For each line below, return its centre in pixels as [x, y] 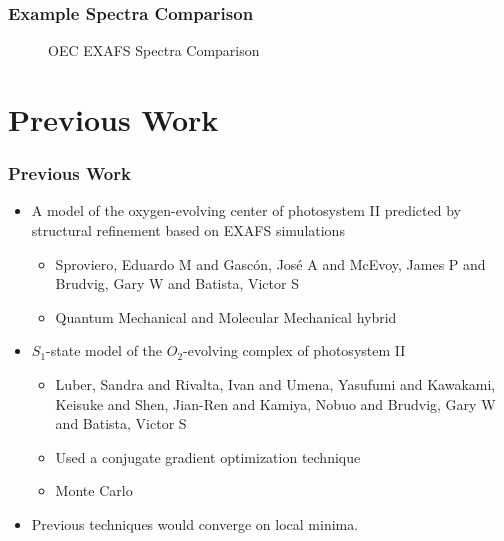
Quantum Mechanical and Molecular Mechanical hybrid [226, 316]
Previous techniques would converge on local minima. [195, 523]
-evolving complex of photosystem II [294, 350]
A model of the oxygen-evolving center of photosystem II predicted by [246, 210]
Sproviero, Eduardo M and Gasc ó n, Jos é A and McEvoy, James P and [270, 263]
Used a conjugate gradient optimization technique [208, 456]
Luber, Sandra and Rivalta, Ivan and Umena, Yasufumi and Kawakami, [275, 383]
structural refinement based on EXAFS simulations [188, 230]
